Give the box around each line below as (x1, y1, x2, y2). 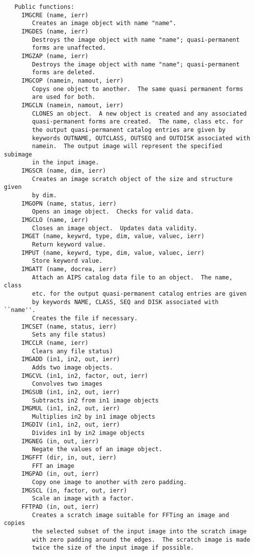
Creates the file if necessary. (32, 314, 138, 322)
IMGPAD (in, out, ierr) (21, 470, 99, 478)
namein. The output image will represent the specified (32, 143, 222, 150)
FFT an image (32, 462, 75, 469)
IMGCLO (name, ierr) (21, 216, 88, 224)
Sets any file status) (32, 331, 106, 339)
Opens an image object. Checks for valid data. (32, 208, 194, 216)
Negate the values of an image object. (32, 446, 163, 453)
